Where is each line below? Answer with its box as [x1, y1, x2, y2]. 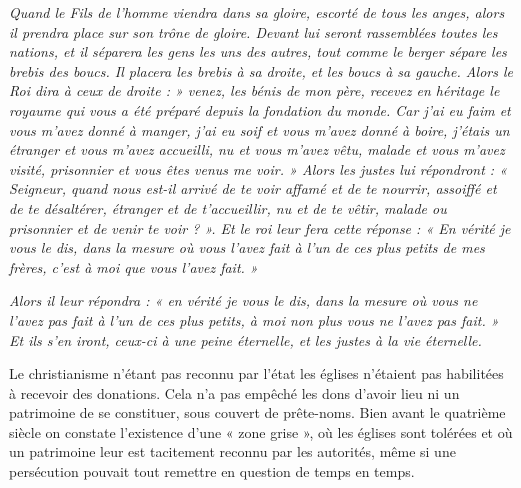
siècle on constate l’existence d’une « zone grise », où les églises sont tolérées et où [9, 421, 513, 442]
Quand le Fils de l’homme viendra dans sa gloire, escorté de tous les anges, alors [9, 2, 505, 22]
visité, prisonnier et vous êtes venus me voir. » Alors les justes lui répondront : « [9, 158, 508, 179]
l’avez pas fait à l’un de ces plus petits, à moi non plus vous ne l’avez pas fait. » [9, 309, 499, 330]
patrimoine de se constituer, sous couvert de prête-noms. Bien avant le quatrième [9, 402, 506, 423]
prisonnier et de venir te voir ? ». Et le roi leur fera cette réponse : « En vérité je [9, 217, 511, 238]
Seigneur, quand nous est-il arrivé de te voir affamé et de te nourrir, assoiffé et [9, 178, 497, 199]
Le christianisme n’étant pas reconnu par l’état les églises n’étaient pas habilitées [9, 363, 504, 384]
